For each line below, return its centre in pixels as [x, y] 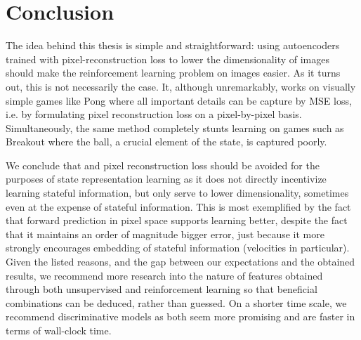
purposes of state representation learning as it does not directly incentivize [166, 179]
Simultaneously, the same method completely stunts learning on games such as [175, 127]
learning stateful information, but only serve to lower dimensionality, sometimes [177, 193]
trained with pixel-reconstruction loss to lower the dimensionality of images [168, 59]
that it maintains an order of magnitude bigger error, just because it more [165, 234]
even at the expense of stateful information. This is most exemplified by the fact [178, 206]
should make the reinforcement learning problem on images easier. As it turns [173, 73]
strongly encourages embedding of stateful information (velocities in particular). [178, 248]
